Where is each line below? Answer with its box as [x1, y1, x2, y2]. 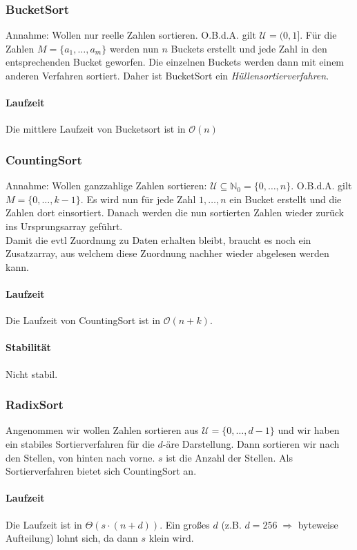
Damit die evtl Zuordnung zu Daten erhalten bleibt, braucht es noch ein [6, 232, 311, 247]
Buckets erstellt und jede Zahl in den [171, 41, 327, 55]
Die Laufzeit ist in [6, 517, 82, 531]
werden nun [109, 41, 159, 55]
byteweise [298, 517, 338, 531]
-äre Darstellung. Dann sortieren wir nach [162, 436, 340, 451]
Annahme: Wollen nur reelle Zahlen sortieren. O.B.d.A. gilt [6, 28, 256, 42]
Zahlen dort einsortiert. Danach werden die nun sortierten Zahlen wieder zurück [6, 205, 344, 220]
